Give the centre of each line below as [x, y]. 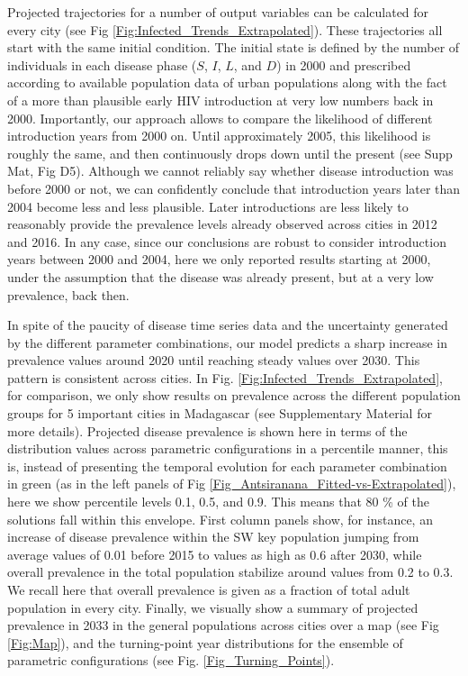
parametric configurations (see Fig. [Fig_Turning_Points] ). [171, 660]
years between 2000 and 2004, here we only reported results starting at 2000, [219, 259]
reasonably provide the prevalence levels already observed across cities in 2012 [222, 224]
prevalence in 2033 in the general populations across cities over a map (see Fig [223, 625]
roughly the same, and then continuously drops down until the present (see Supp [230, 153]
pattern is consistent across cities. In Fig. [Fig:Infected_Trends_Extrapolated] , [225, 377]
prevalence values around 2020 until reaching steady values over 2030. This [214, 360]
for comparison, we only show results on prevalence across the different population [234, 395]
